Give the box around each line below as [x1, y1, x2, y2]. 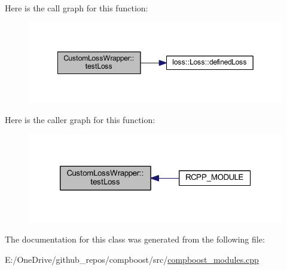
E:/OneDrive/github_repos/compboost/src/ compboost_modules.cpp [5, 253, 259, 265]
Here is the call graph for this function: [5, 2, 148, 14]
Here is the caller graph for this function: [5, 113, 155, 126]
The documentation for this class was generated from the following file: [5, 232, 265, 245]
